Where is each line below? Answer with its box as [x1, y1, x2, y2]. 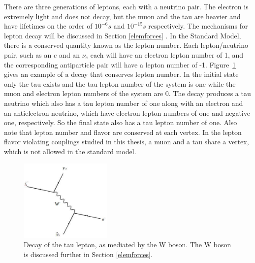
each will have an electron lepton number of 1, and [90, 49, 244, 60]
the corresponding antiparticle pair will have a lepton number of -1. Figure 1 [4, 59, 236, 69]
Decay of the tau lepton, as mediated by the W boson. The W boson [24, 239, 231, 250]
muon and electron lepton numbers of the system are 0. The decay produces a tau [4, 88, 251, 99]
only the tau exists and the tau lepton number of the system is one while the [4, 78, 236, 89]
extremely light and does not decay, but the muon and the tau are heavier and [4, 11, 241, 21]
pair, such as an [4, 49, 52, 60]
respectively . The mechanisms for [148, 21, 248, 31]
